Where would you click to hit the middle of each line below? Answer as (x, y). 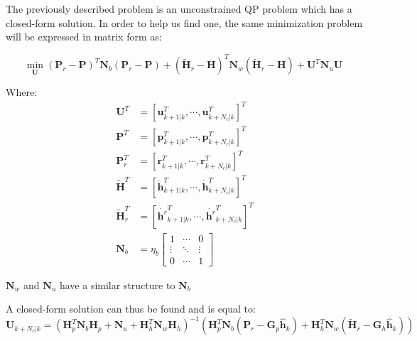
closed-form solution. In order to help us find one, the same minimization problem (184, 22)
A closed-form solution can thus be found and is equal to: (131, 309)
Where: (21, 92)
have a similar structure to (117, 285)
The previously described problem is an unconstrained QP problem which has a (179, 9)
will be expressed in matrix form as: (84, 37)
